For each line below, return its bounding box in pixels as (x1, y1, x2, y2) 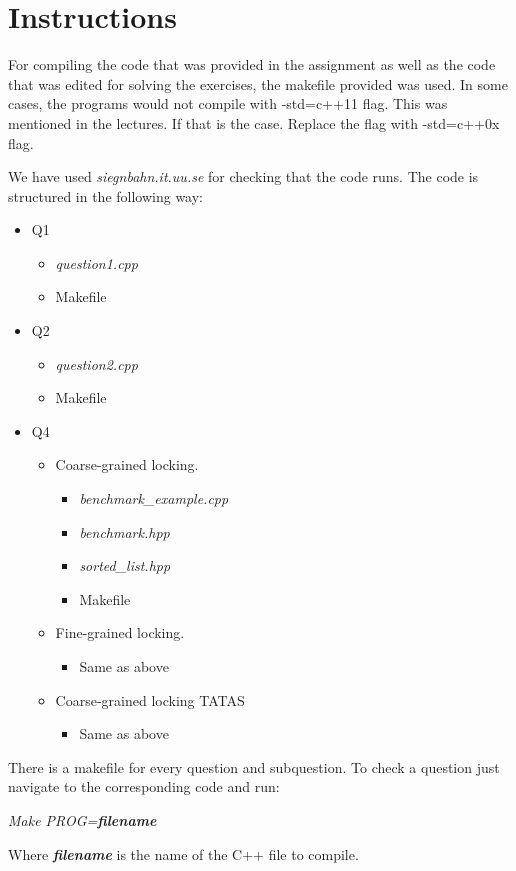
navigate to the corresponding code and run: (8, 776, 280, 797)
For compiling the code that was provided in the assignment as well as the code (8, 54, 496, 75)
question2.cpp (55, 353, 138, 374)
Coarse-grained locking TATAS (55, 689, 245, 710)
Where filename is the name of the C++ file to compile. (8, 843, 359, 864)
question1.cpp (55, 252, 138, 273)
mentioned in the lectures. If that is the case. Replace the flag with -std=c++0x (8, 112, 500, 133)
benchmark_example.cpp (79, 488, 229, 509)
